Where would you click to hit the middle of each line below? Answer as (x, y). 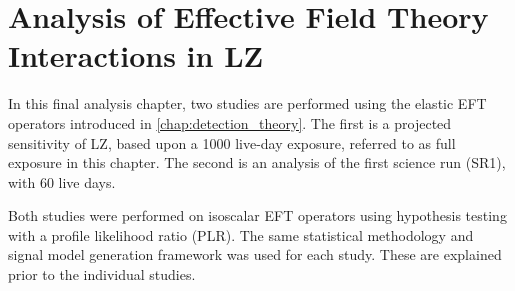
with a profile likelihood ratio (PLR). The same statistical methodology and (241, 234)
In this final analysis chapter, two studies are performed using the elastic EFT (247, 103)
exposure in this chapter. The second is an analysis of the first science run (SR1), (257, 162)
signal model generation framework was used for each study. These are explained (255, 254)
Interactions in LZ (136, 55)
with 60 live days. (62, 181)
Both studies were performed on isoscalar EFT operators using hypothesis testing (257, 215)
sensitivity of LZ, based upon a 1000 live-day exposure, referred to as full (232, 142)
